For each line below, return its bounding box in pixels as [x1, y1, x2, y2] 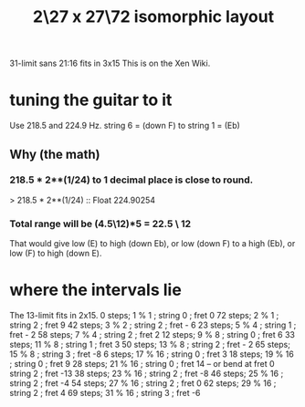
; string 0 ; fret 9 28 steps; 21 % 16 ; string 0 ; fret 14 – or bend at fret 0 [9, 359, 275, 370]
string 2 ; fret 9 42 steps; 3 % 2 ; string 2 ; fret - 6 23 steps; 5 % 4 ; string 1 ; [9, 319, 297, 330]
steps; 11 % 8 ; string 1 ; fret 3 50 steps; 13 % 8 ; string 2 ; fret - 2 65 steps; [9, 339, 290, 350]
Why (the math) [9, 146, 100, 162]
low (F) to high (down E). [9, 248, 102, 259]
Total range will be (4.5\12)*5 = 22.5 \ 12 [9, 217, 192, 230]
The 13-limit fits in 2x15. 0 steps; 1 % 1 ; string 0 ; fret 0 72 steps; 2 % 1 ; [9, 310, 279, 321]
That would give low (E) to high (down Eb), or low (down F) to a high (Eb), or [9, 238, 296, 249]
